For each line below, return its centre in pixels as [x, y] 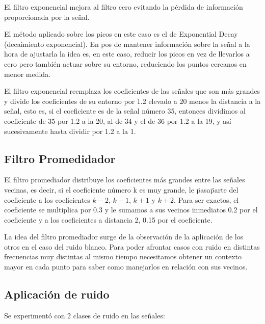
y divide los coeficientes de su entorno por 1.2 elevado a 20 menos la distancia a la [132, 101]
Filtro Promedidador [60, 158]
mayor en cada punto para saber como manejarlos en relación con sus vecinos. [126, 267]
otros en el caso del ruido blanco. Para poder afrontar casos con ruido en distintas [132, 246]
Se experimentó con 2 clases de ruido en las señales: [85, 315]
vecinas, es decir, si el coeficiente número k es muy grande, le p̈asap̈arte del [121, 189]
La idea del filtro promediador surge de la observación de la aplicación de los [124, 237]
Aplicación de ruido [57, 294]
